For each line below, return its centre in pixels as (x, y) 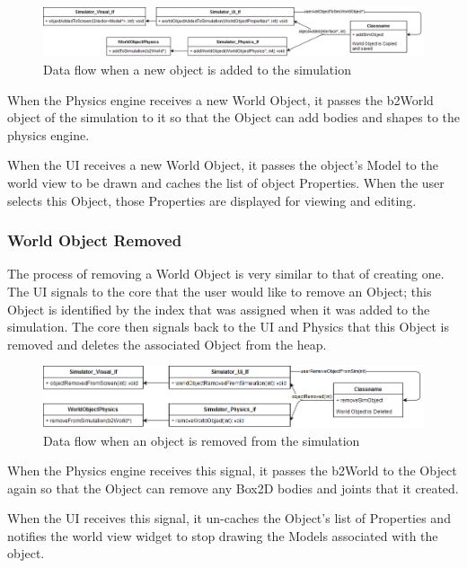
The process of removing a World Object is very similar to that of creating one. (226, 274)
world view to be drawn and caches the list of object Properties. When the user (226, 183)
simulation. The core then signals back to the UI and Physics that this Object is (228, 327)
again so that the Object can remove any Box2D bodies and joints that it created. (233, 488)
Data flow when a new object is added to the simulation (197, 70)
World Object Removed (95, 240)
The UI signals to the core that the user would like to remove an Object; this (220, 292)
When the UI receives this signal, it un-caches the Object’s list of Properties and (229, 518)
